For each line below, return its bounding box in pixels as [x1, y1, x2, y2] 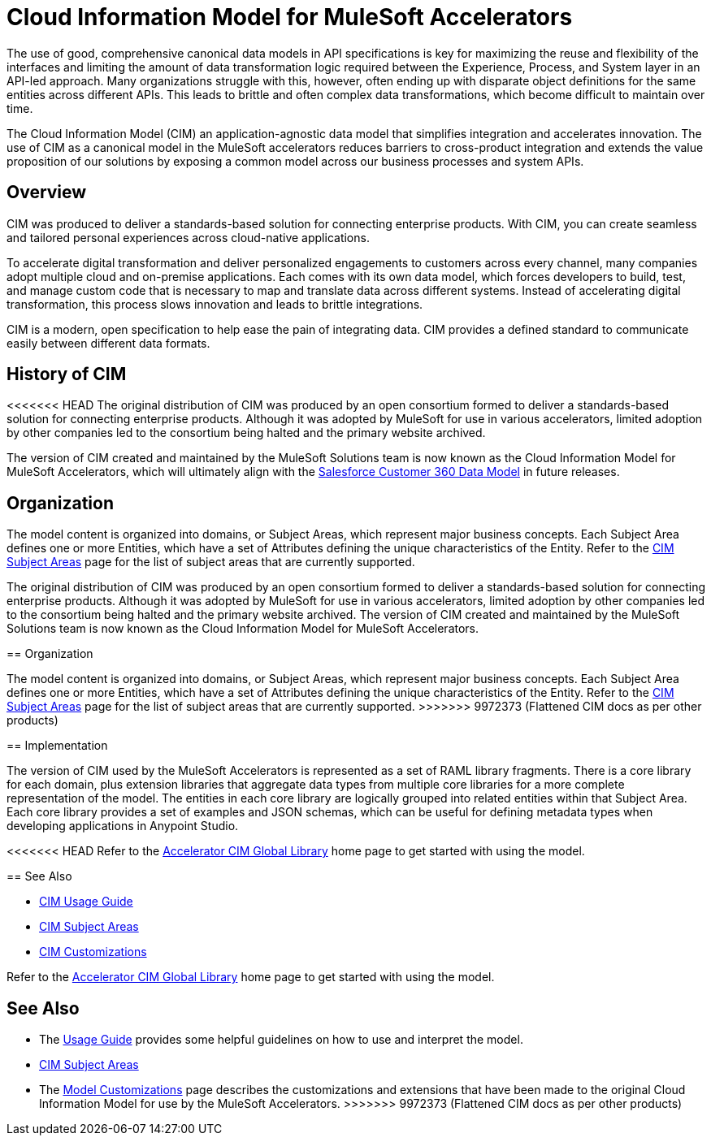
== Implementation [7, 738, 108, 753]
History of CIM [7, 364, 127, 385]
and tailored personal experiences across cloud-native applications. [7, 230, 370, 244]
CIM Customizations [39, 945, 147, 959]
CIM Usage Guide [39, 894, 133, 909]
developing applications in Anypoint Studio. [7, 819, 239, 833]
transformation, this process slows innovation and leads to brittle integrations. [7, 296, 423, 311]
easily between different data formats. [7, 335, 210, 350]
